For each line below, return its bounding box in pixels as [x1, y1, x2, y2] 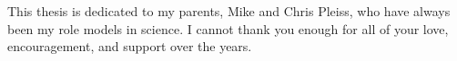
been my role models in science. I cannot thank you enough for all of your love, [7, 19, 449, 38]
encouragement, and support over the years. [7, 37, 252, 56]
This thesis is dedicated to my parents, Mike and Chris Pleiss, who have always [7, 2, 451, 20]
